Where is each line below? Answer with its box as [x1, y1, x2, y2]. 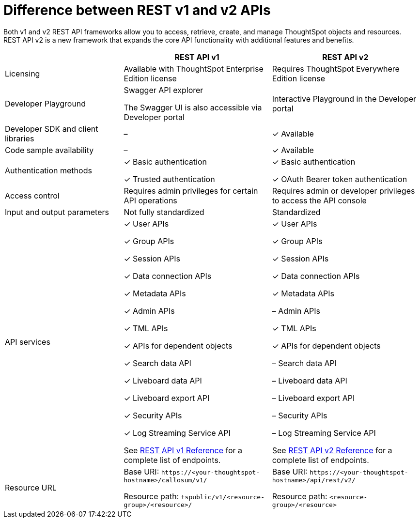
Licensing [5, 68, 40, 78]
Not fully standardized [124, 207, 204, 217]
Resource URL [5, 482, 57, 492]
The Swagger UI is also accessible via [124, 102, 262, 112]
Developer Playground [5, 98, 86, 108]
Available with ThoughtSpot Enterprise [124, 63, 264, 74]
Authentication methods [5, 165, 92, 175]
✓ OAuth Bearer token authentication [272, 174, 407, 184]
